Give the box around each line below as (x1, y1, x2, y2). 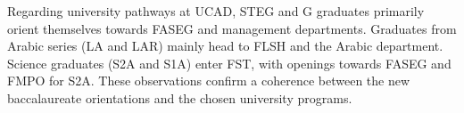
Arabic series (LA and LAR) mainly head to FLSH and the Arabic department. (7, 36, 443, 55)
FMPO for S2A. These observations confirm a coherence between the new (7, 71, 410, 90)
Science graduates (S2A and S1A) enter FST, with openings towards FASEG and (7, 53, 452, 72)
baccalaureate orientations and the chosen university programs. (7, 88, 352, 107)
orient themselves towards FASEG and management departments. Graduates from (7, 19, 457, 37)
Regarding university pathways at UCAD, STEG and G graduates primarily (7, 2, 425, 20)
